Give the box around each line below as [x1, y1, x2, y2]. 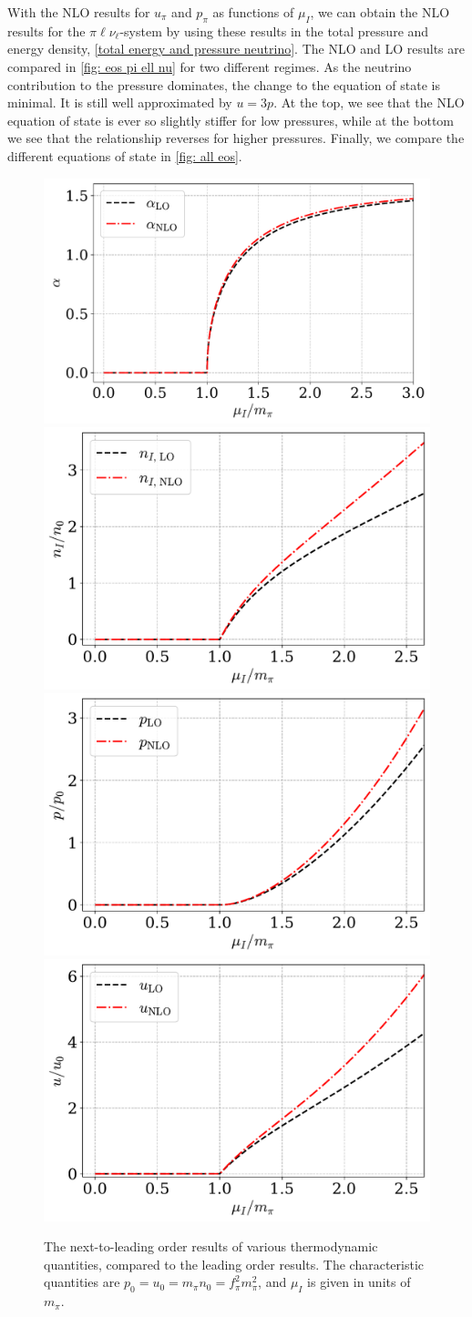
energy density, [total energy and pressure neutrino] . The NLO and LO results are [7, 39, 465, 58]
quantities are [44, 1272, 120, 1291]
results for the [7, 21, 86, 40]
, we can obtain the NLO [310, 3, 450, 21]
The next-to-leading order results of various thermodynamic [44, 1237, 378, 1256]
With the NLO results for [7, 3, 150, 21]
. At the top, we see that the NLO [273, 93, 465, 112]
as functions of [212, 3, 294, 21]
